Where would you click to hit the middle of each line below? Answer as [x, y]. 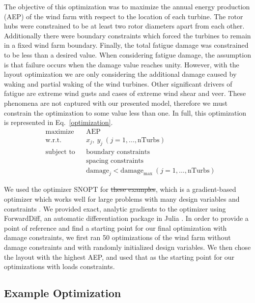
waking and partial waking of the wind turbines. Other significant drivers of [118, 83]
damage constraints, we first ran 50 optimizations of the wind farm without [117, 237]
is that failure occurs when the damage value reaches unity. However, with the [122, 64]
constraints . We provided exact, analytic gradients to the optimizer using [115, 208]
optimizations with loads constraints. [59, 266]
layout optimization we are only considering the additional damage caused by [120, 74]
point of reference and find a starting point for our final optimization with [115, 227]
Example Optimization [63, 293]
